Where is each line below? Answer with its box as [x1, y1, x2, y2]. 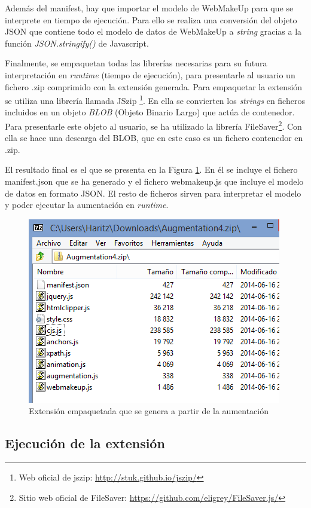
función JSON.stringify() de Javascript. [5, 36, 149, 49]
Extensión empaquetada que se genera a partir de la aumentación [29, 405, 269, 417]
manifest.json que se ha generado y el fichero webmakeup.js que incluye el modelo [5, 175, 304, 188]
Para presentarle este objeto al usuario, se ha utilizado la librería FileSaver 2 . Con [5, 118, 302, 132]
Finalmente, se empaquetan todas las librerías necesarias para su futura [5, 57, 267, 69]
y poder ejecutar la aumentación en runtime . [5, 198, 169, 211]
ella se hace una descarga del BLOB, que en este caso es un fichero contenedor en [5, 131, 303, 144]
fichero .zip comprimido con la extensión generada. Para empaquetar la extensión [5, 80, 303, 93]
